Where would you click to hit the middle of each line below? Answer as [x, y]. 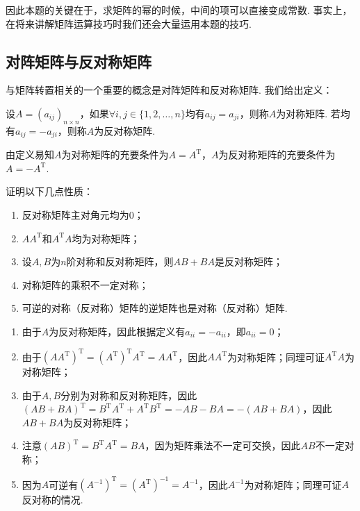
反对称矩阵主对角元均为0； [83, 215]
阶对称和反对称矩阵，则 [120, 261]
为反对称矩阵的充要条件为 [277, 154]
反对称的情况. [52, 500]
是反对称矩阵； [248, 261]
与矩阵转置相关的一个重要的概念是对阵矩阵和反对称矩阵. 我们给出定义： [169, 90]
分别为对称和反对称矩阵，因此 [129, 395]
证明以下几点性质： [49, 191]
